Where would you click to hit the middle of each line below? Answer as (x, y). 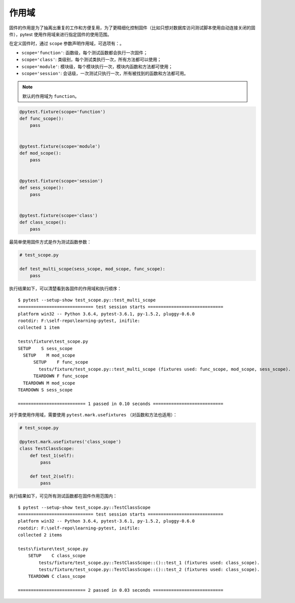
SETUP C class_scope (57, 556)
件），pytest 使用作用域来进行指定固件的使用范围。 (60, 34)
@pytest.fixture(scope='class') (59, 215)
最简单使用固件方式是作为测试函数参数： (50, 242)
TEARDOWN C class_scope (57, 576)
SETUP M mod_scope (49, 355)
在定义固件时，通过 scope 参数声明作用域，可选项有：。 (67, 43)
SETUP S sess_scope (45, 348)
